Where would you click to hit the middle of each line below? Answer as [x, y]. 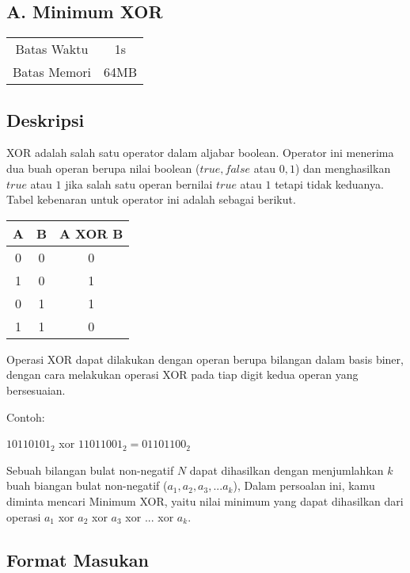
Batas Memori [52, 72]
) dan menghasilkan [343, 168]
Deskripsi [46, 119]
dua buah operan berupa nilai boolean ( [103, 168]
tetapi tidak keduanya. [329, 183]
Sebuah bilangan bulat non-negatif [90, 470]
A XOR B [91, 233]
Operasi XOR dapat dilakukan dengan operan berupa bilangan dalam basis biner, [205, 359]
